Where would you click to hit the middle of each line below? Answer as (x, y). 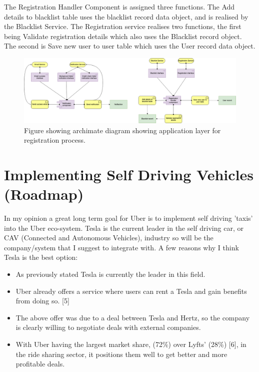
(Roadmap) (44, 194)
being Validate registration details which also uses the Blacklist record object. (123, 36)
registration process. (55, 140)
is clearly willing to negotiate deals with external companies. (108, 327)
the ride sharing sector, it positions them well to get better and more (121, 354)
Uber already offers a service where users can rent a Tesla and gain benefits (131, 291)
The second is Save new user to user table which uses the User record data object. (130, 46)
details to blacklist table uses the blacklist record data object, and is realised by (126, 16)
